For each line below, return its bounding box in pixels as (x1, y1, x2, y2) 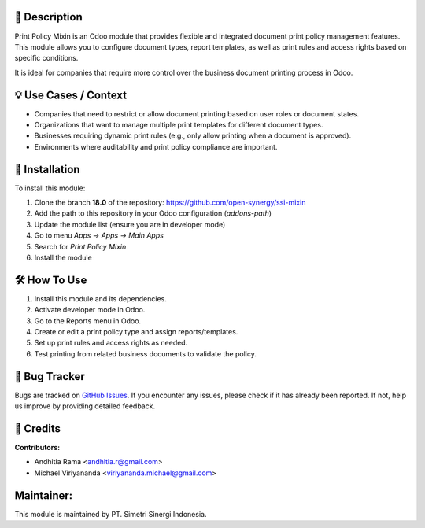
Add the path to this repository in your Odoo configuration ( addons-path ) (34, 209, 272, 218)
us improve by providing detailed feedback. (14, 401, 156, 411)
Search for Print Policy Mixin (34, 242, 127, 251)
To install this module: (14, 183, 86, 193)
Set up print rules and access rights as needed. (34, 338, 188, 348)
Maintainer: (14, 489, 73, 502)
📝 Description (14, 10, 83, 24)
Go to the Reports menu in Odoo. (34, 316, 142, 326)
